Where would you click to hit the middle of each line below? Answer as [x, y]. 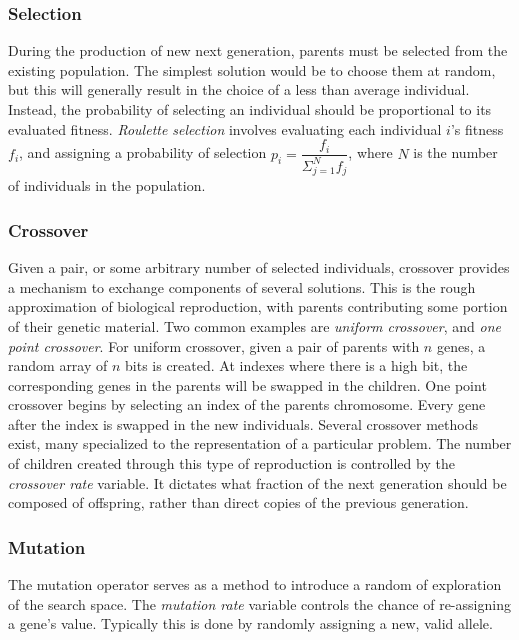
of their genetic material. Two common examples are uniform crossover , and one [254, 325]
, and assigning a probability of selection [143, 152]
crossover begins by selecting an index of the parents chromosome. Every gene [247, 404]
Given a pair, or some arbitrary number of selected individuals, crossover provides [259, 267]
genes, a [461, 345]
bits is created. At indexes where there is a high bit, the [296, 365]
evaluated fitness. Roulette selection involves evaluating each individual [225, 128]
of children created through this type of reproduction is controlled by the [231, 463]
